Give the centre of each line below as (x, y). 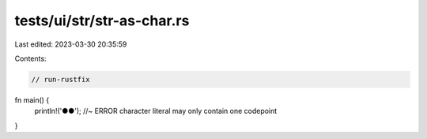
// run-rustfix (60, 79)
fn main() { (32, 100)
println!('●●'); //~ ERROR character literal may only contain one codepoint (156, 111)
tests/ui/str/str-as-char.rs (102, 21)
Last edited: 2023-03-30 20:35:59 (71, 44)
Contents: (30, 58)
